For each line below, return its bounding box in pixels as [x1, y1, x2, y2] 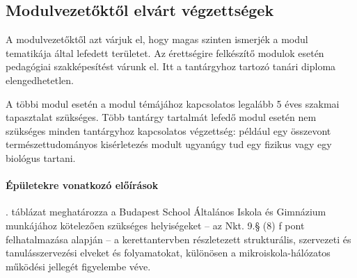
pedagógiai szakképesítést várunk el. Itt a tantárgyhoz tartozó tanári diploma [6, 59, 336, 74]
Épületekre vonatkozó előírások [6, 178, 159, 193]
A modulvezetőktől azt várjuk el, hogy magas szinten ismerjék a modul [6, 32, 308, 47]
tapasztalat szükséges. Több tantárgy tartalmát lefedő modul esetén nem [6, 110, 317, 124]
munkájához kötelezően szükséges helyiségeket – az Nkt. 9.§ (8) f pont [6, 218, 305, 232]
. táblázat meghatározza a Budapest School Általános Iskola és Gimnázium [6, 204, 326, 219]
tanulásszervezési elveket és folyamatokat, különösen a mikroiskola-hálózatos [6, 245, 331, 260]
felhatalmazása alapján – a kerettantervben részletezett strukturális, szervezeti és [6, 231, 351, 246]
